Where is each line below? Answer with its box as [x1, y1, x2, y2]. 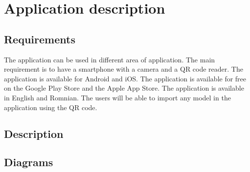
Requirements [4, 31, 75, 46]
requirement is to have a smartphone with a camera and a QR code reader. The [4, 64, 243, 74]
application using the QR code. [4, 102, 97, 112]
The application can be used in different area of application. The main [4, 54, 215, 64]
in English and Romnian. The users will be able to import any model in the [4, 92, 231, 102]
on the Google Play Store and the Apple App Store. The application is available [4, 83, 244, 93]
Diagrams [4, 154, 53, 170]
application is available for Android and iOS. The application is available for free [4, 73, 247, 83]
